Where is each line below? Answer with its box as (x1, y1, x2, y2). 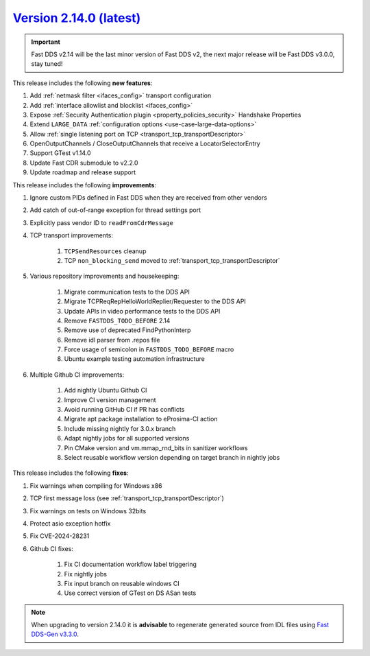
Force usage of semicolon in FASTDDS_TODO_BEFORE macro (64, 345, 234, 353)
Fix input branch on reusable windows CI (64, 579, 180, 587)
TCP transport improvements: (29, 231, 113, 239)
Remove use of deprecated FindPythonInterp (64, 326, 191, 334)
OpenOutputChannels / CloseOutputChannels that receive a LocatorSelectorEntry (29, 139, 260, 148)
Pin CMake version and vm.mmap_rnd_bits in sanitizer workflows (64, 443, 248, 452)
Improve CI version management (64, 395, 157, 404)
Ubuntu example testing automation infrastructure (64, 355, 206, 363)
